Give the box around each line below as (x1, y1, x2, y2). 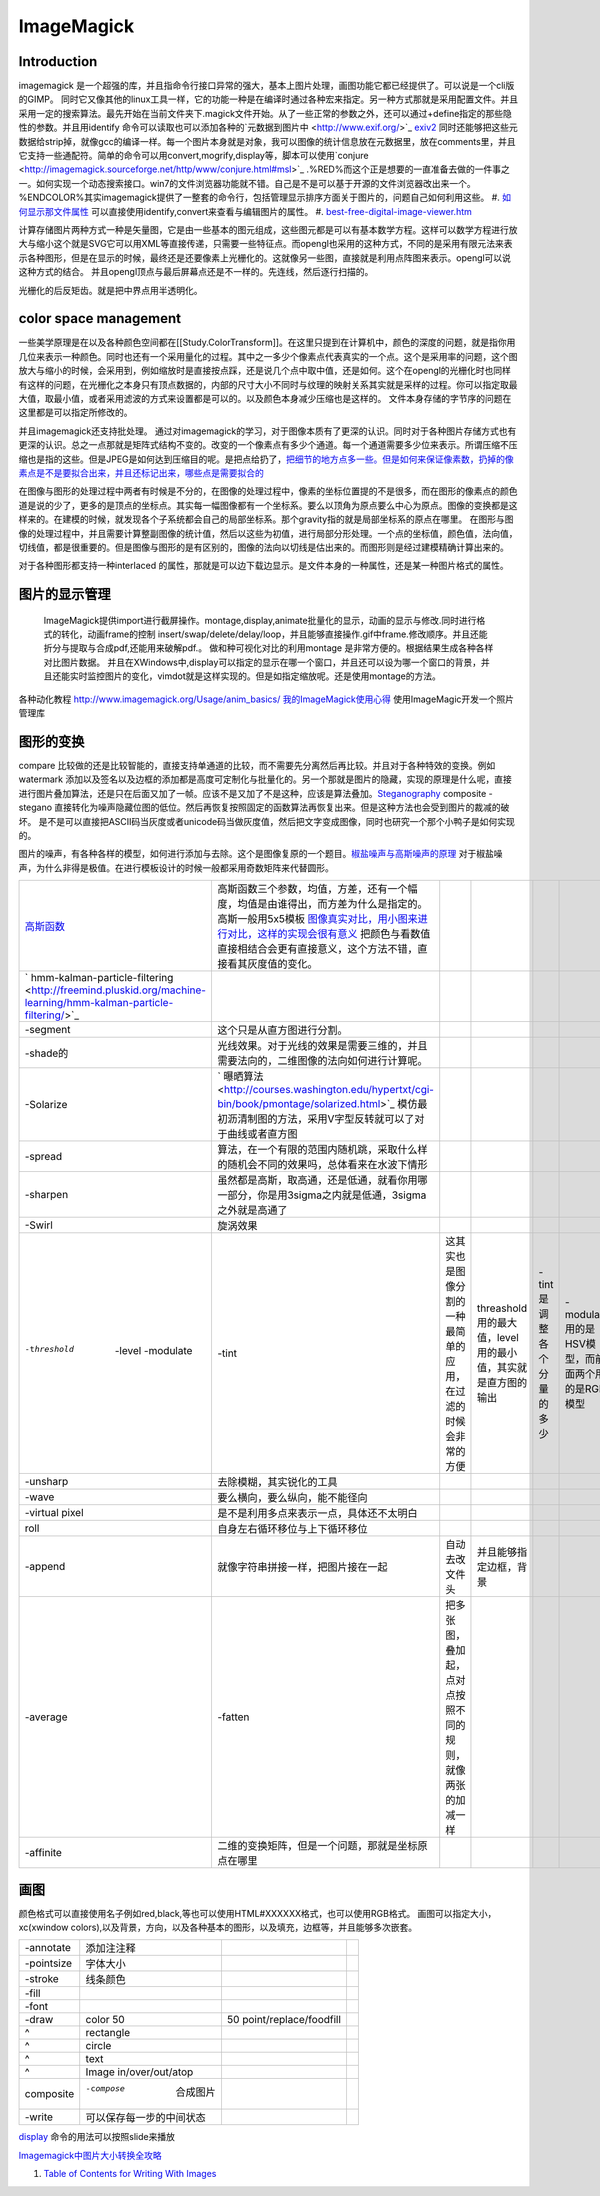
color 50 (85, 2013, 125, 2027)
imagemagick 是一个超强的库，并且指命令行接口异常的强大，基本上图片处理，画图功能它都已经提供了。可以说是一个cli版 (18, 80, 515, 92)
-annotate (24, 1941, 72, 1955)
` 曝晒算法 (216, 1070, 264, 1084)
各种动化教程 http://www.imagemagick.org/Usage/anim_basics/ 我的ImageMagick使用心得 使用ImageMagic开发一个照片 (18, 693, 515, 705)
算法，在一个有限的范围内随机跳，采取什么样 (216, 1143, 428, 1157)
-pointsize (24, 1956, 73, 1970)
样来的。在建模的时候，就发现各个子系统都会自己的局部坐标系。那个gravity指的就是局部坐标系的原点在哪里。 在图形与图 (18, 513, 514, 525)
